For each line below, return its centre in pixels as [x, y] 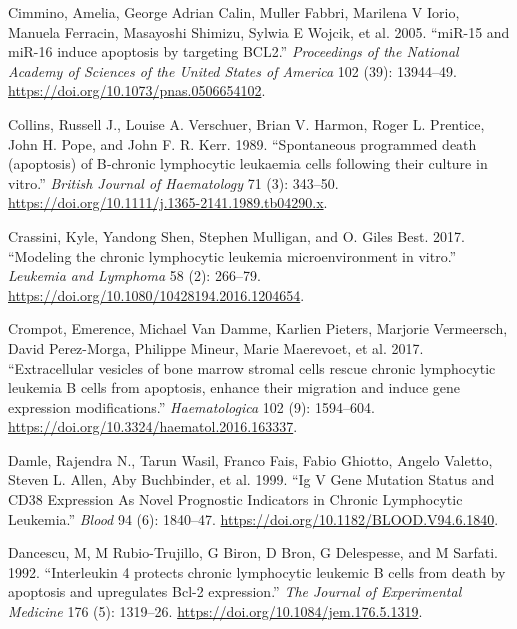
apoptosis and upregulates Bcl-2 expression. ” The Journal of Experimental [235, 591]
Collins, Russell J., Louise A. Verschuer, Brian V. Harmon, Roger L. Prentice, [246, 123]
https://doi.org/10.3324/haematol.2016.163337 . [153, 426]
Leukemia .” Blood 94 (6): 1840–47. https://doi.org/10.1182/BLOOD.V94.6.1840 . [253, 518]
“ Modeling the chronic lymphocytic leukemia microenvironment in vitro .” [232, 255]
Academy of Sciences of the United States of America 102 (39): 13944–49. [232, 70]
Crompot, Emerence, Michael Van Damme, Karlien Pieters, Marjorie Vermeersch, [258, 328]
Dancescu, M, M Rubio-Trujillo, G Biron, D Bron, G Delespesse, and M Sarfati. [253, 552]
